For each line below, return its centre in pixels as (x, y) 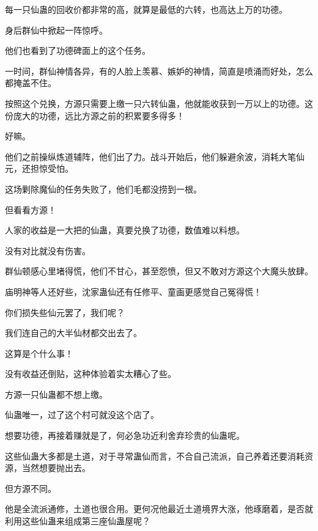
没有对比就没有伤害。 (48, 250)
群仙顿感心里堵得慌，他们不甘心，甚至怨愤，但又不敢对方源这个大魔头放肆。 (159, 271)
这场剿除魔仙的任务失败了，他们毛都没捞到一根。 (103, 189)
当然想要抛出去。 (56, 468)
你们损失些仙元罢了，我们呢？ (65, 312)
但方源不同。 (31, 488)
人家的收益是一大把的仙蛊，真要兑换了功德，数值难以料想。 (125, 230)
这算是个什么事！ (39, 353)
